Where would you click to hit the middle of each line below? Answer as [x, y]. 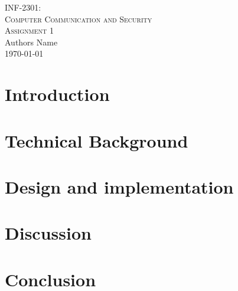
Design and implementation [119, 186]
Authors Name [31, 42]
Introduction [57, 94]
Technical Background [97, 140]
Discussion [48, 233]
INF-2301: [23, 7]
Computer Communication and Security [79, 19]
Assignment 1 [29, 30]
